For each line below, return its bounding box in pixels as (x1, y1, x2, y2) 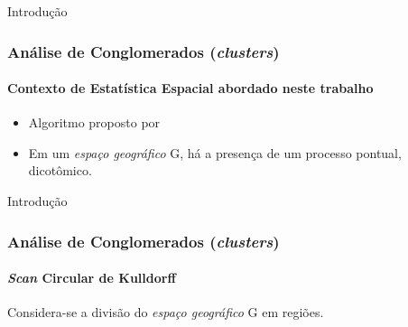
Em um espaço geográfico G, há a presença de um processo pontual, (28, 143, 402, 162)
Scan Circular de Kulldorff (7, 268, 176, 287)
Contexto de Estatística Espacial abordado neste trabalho (7, 79, 374, 98)
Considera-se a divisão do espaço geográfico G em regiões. (7, 303, 324, 322)
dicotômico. (28, 161, 92, 180)
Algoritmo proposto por (28, 113, 161, 132)
